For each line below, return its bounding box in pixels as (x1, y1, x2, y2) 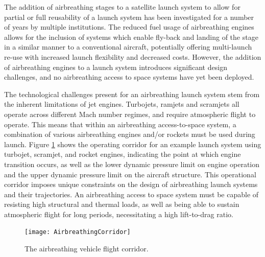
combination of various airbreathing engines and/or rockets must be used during (4, 129, 255, 139)
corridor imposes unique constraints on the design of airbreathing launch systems (4, 179, 258, 190)
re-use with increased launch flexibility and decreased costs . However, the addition (4, 51, 261, 62)
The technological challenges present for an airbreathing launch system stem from (4, 88, 260, 99)
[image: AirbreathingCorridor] (25, 228, 131, 236)
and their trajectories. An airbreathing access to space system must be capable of (4, 189, 259, 199)
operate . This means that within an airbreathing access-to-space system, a (4, 119, 236, 129)
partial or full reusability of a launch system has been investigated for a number (4, 11, 254, 22)
